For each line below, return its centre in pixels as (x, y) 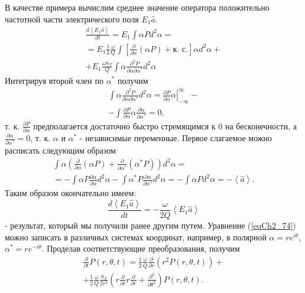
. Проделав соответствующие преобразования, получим (141, 248)
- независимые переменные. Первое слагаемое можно (176, 138)
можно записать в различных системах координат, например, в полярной (136, 237)
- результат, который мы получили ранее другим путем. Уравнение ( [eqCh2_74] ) (150, 225)
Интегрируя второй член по (54, 80)
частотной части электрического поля (72, 19)
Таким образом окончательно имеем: (71, 193)
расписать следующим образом (60, 150)
